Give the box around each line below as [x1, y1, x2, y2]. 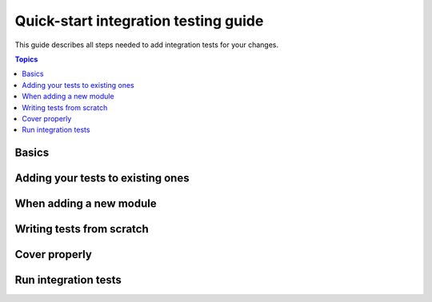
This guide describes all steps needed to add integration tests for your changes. [14, 40, 279, 50]
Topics [14, 54, 38, 64]
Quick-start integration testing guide [14, 12, 264, 30]
